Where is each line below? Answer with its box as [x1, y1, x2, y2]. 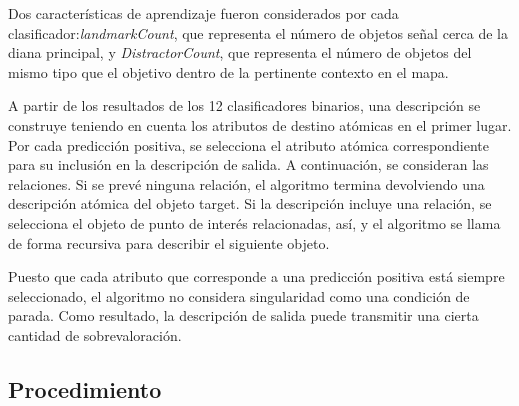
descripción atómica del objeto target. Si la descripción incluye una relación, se [8, 193, 492, 214]
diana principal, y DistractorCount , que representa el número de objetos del [8, 42, 472, 63]
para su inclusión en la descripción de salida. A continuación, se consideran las [8, 154, 489, 175]
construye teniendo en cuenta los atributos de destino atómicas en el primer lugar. [8, 114, 512, 135]
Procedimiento [8, 373, 162, 404]
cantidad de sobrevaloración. [8, 324, 182, 345]
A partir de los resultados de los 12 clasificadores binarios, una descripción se [8, 95, 481, 116]
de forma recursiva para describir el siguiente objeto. [8, 232, 330, 253]
